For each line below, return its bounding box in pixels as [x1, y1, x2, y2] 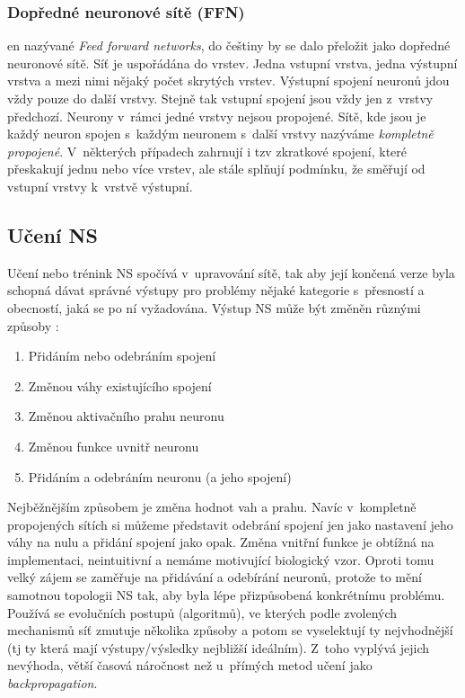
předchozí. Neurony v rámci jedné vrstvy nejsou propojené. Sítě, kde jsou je [7, 106, 426, 125]
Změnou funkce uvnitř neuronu [28, 436, 199, 455]
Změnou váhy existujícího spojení [28, 376, 212, 395]
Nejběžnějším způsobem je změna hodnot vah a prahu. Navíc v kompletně [7, 497, 417, 516]
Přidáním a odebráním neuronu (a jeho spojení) [28, 467, 292, 486]
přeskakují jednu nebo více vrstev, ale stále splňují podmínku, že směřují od [7, 159, 426, 178]
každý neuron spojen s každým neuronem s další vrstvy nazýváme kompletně [7, 124, 434, 143]
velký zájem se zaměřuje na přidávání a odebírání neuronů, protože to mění [7, 568, 422, 586]
